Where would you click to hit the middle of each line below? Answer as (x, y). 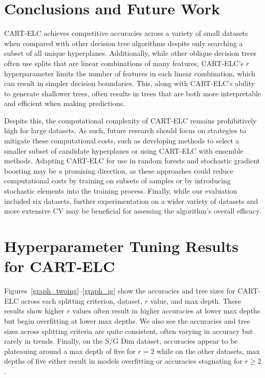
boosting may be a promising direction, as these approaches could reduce (119, 170)
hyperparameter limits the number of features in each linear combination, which (130, 73)
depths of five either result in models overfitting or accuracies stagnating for (123, 361)
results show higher (34, 311)
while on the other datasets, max (208, 351)
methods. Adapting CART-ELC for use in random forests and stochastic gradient (132, 161)
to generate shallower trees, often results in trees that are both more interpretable (133, 93)
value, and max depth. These (196, 300)
